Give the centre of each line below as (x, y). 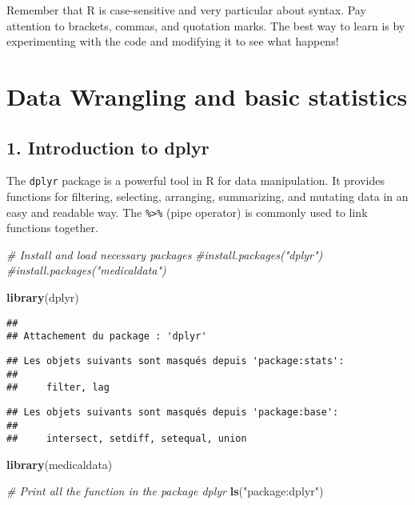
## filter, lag (58, 388)
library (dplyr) (43, 297)
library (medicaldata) (60, 464)
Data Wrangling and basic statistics (207, 96)
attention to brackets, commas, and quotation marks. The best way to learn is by (206, 25)
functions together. (52, 228)
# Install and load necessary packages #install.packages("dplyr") (165, 254)
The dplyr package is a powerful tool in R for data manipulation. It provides (196, 180)
